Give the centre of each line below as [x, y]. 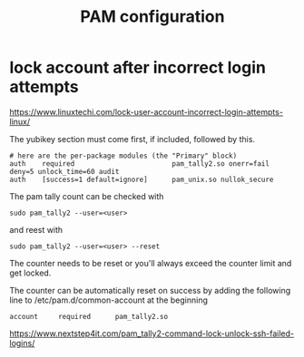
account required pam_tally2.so [89, 316]
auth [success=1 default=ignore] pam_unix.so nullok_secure [142, 179]
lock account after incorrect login [137, 68]
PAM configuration [152, 17]
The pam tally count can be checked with [87, 196]
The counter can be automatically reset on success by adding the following [150, 290]
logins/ [22, 343]
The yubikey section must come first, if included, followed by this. [132, 139]
